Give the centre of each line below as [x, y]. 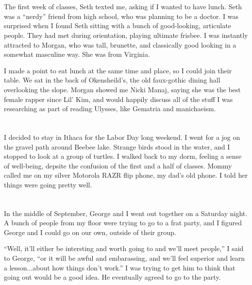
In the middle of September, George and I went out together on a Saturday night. [126, 213]
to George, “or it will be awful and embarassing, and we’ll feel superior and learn [125, 258]
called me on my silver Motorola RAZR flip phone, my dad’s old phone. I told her [126, 175]
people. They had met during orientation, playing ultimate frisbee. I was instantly [126, 35]
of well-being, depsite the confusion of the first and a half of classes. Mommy [118, 165]
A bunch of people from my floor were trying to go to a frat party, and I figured [123, 223]
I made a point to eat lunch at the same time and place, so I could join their [118, 70]
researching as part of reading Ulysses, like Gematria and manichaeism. [110, 109]
